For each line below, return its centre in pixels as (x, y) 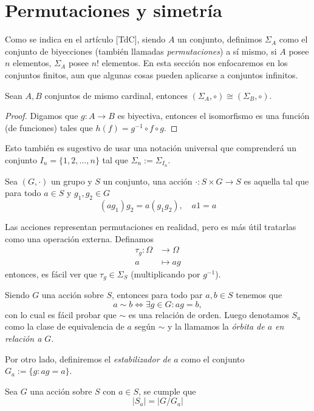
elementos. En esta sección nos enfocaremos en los (195, 63)
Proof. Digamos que (42, 116)
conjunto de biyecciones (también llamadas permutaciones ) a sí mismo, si (141, 51)
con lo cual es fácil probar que (61, 314)
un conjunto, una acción (148, 181)
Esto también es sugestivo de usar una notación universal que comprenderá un (151, 148)
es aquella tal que (276, 181)
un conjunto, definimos (220, 39)
